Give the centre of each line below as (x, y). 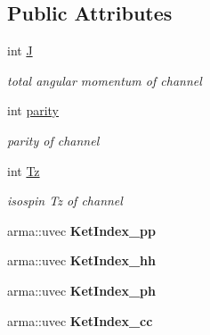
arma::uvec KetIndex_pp (81, 230)
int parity (33, 110)
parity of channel (53, 140)
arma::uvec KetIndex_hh (81, 260)
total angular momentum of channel (105, 80)
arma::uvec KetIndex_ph (81, 290)
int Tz (24, 170)
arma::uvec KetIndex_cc (80, 320)
